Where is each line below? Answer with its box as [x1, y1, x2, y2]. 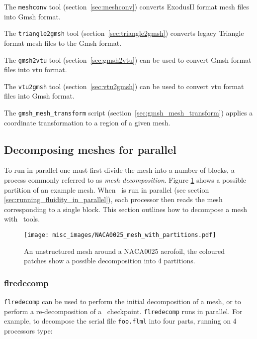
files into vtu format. [4, 64, 67, 75]
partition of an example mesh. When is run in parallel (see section [4, 184, 209, 195]
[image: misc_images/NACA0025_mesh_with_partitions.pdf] [24, 231, 216, 239]
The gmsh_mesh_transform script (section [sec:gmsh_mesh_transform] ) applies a [4, 108, 253, 117]
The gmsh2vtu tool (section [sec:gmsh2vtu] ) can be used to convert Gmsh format [4, 54, 252, 65]
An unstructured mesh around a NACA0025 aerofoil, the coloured [24, 245, 225, 256]
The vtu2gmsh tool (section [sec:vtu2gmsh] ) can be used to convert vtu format [4, 81, 244, 91]
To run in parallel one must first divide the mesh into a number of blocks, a [4, 165, 235, 175]
